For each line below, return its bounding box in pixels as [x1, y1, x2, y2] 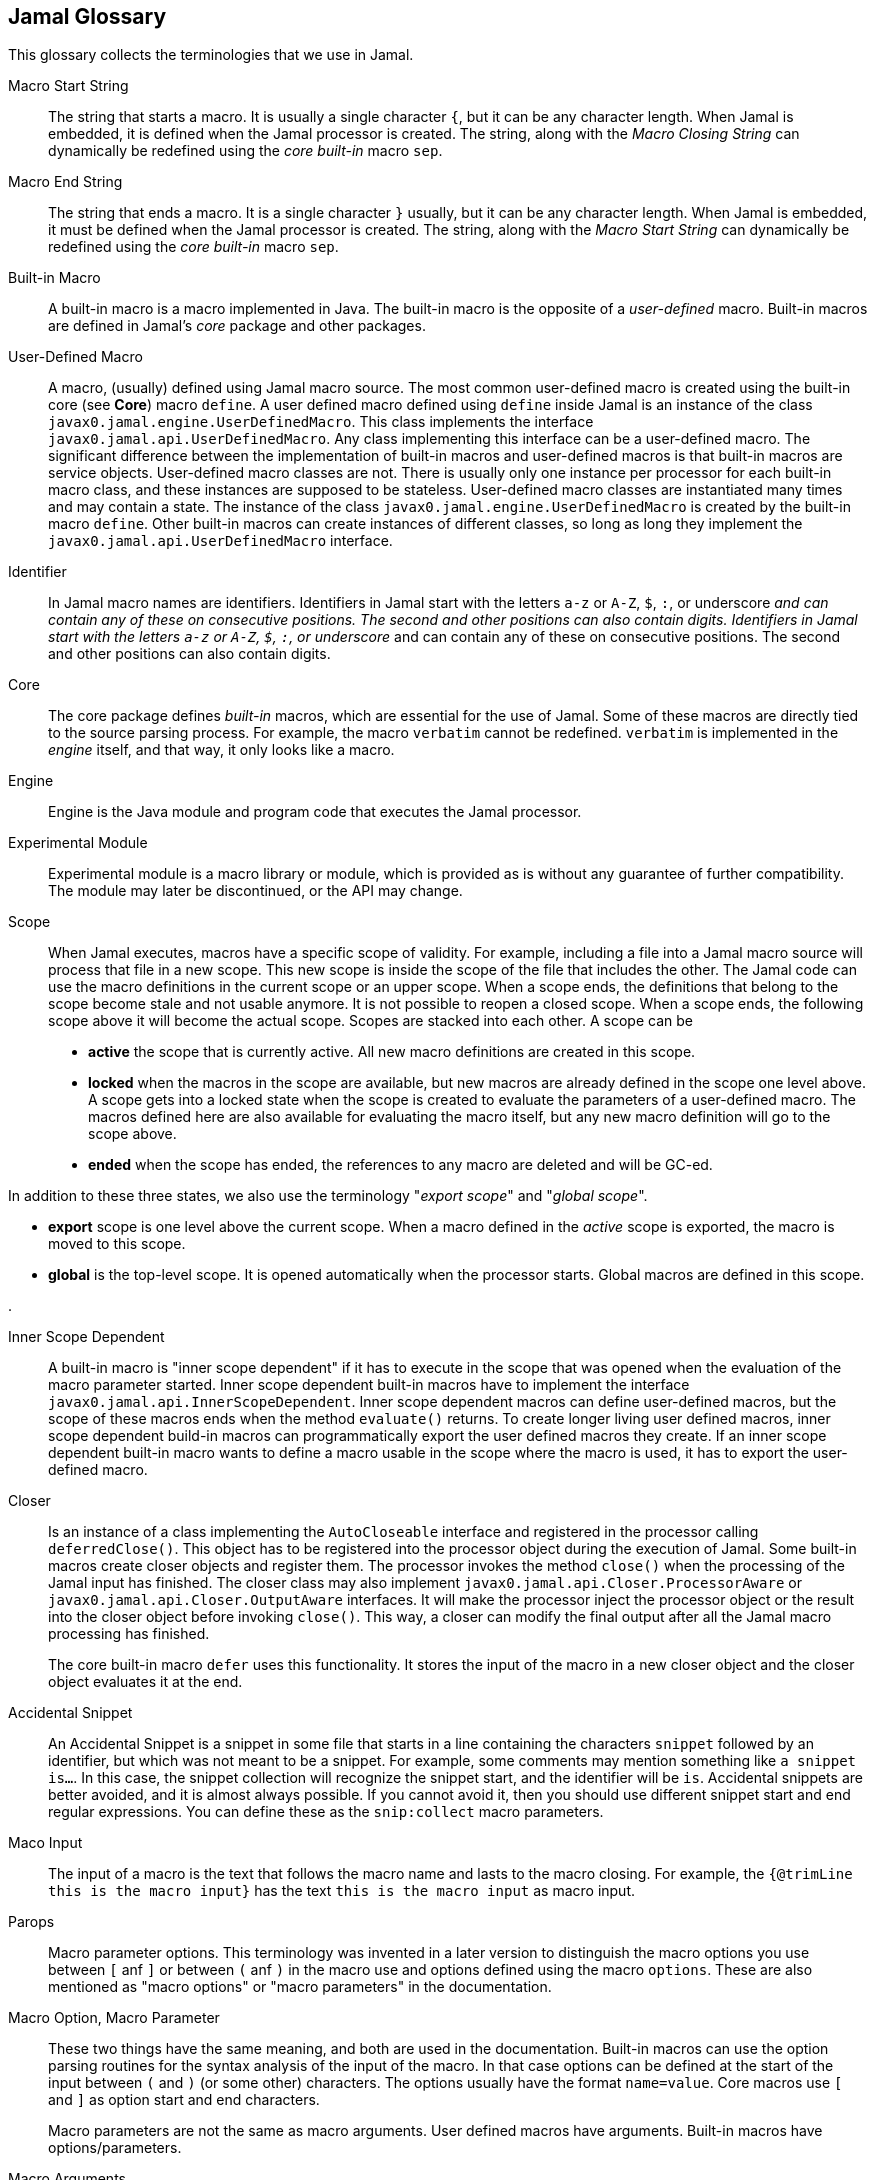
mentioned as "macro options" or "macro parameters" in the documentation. [48, 1978, 552, 1996]
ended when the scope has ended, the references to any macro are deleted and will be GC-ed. [88, 1156, 713, 1174]
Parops [8, 1913, 55, 1931]
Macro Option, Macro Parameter [8, 2009, 220, 2027]
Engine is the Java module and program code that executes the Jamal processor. [48, 803, 582, 821]
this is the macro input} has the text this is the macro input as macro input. [48, 1882, 636, 1900]
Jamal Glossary [8, 4, 167, 29]
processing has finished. [48, 1625, 210, 1643]
